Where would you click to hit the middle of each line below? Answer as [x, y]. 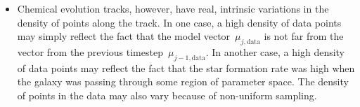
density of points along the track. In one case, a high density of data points [179, 22]
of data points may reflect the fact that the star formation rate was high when [186, 67]
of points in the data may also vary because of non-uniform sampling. [167, 95]
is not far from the [304, 36]
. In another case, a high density [275, 51]
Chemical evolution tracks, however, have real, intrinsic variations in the [173, 8]
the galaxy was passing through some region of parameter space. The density [183, 81]
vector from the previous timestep [90, 51]
